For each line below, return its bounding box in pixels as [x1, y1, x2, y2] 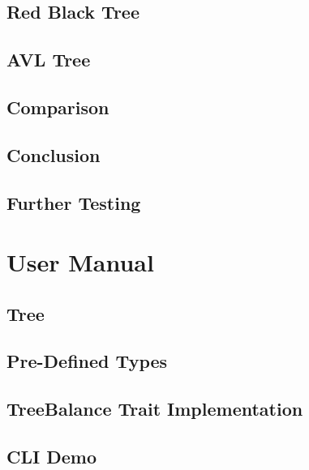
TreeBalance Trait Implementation [6, 396, 303, 421]
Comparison [6, 94, 109, 119]
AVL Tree [6, 47, 91, 72]
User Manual [6, 246, 154, 279]
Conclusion [6, 142, 101, 167]
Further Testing [6, 190, 141, 215]
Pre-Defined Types [6, 348, 168, 374]
